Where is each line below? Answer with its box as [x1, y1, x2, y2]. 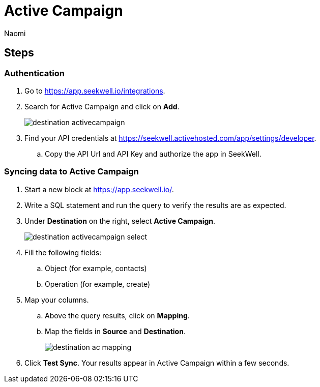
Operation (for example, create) [45, 279, 151, 288]
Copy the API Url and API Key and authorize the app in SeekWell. [45, 149, 261, 158]
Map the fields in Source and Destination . [45, 326, 186, 336]
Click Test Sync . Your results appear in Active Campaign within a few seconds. [24, 358, 289, 367]
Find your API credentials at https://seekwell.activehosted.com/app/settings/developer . [24, 133, 316, 142]
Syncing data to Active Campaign [4, 166, 139, 177]
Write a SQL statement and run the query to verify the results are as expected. [24, 200, 286, 210]
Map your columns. [24, 295, 89, 304]
